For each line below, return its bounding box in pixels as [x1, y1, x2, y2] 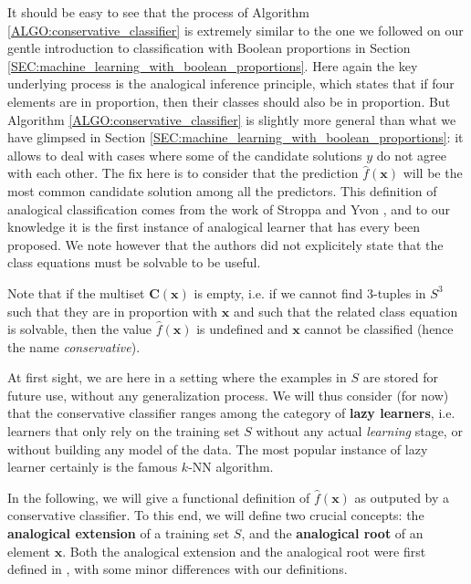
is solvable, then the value [7, 319, 152, 339]
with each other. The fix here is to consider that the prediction [7, 163, 359, 182]
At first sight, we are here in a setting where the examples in [7, 368, 347, 387]
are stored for [362, 368, 438, 387]
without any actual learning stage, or [256, 422, 463, 441]
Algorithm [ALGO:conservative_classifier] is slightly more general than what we [7, 109, 456, 129]
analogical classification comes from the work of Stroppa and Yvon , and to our [7, 199, 450, 218]
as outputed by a [354, 487, 450, 506]
